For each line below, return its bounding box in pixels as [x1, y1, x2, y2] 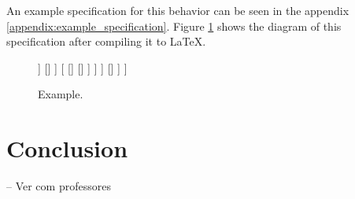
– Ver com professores [6, 178, 111, 194]
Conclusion [6, 132, 128, 164]
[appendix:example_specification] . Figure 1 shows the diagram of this [6, 17, 342, 34]
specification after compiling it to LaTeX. [6, 33, 206, 50]
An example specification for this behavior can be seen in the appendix [6, 2, 349, 18]
